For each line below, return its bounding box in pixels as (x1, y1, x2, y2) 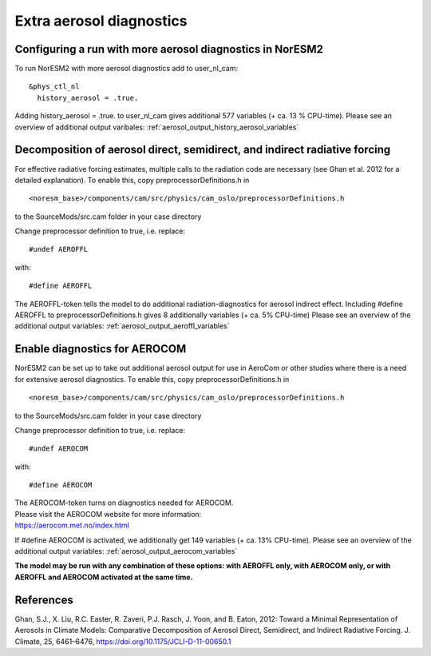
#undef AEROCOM (29, 444, 89, 453)
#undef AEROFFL (29, 245, 89, 254)
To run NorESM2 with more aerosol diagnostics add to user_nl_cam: (14, 64, 239, 74)
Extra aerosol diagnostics (14, 12, 188, 30)
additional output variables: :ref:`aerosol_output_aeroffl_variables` (14, 321, 230, 331)
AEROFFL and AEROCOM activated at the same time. (14, 572, 193, 582)
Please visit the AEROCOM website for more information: (14, 509, 202, 519)
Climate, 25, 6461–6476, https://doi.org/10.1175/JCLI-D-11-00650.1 (14, 636, 231, 646)
